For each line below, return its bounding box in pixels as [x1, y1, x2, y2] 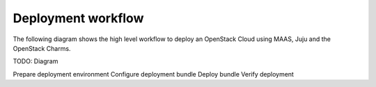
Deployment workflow [13, 10, 144, 26]
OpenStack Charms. [13, 44, 71, 52]
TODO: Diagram [13, 57, 58, 65]
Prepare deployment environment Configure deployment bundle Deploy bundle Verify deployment [13, 70, 294, 78]
